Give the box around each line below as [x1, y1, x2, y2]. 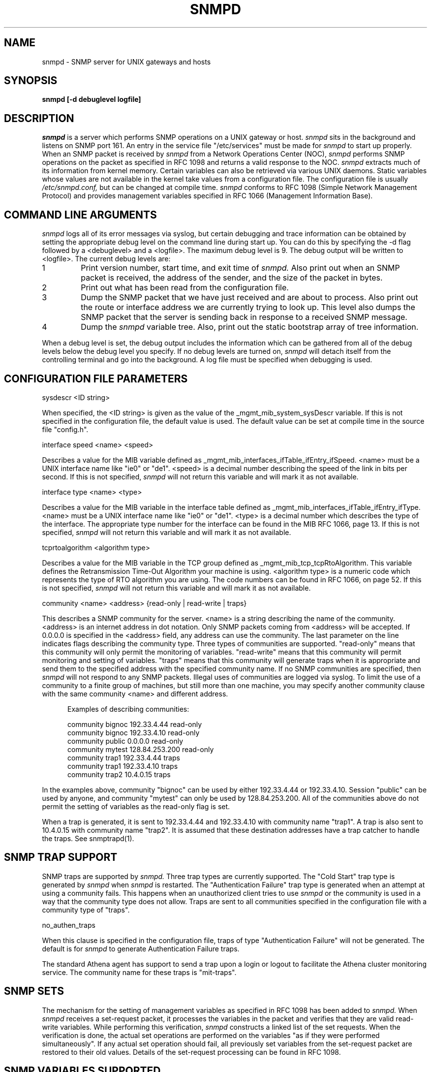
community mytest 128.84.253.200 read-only [67, 745, 214, 754]
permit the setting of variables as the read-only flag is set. [42, 802, 230, 811]
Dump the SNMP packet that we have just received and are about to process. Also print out [81, 292, 418, 303]
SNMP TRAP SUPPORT [4, 851, 118, 864]
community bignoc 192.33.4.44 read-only [67, 720, 202, 728]
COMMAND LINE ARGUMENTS [4, 208, 157, 221]
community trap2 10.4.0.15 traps [67, 770, 171, 779]
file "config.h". [42, 425, 89, 434]
